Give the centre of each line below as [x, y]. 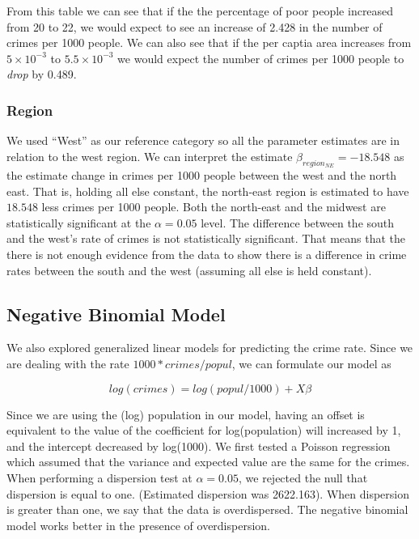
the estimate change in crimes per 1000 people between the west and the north [202, 174]
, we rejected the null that [303, 477]
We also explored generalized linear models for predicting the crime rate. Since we [210, 348]
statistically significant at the [79, 222]
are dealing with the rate [68, 363]
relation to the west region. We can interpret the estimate [150, 156]
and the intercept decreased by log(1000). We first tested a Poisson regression [199, 446]
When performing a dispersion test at [99, 477]
